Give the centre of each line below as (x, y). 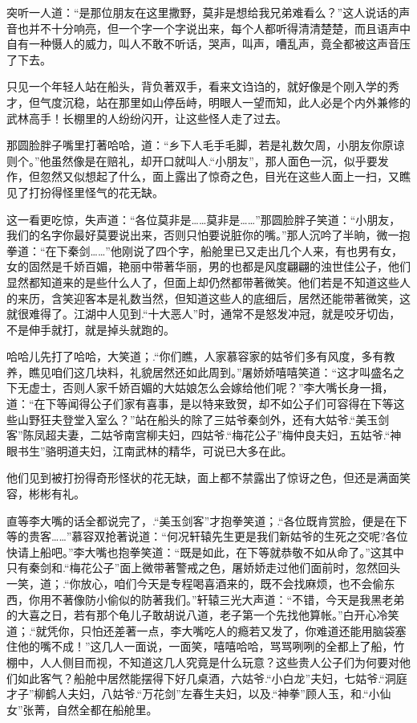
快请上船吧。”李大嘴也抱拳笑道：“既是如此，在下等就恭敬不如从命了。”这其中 (205, 551)
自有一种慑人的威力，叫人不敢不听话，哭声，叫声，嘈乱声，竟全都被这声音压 (208, 44)
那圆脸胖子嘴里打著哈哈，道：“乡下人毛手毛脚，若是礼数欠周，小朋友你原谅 (206, 145)
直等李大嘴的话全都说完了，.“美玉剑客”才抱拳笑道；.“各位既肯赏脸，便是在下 (207, 520)
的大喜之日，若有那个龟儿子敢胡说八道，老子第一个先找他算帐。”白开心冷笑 (203, 615)
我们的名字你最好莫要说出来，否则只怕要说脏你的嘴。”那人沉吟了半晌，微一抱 (208, 235)
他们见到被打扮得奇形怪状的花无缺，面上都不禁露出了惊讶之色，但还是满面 (203, 478)
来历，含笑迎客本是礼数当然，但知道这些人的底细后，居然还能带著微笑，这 (214, 298)
